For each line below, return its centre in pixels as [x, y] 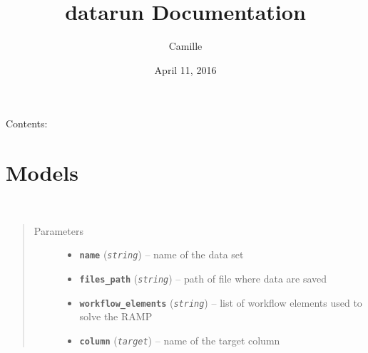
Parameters [58, 230]
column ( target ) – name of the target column [180, 340]
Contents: [27, 123]
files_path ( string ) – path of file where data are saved [203, 278]
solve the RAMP [116, 316]
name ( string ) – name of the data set [162, 254]
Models [42, 173]
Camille [185, 46]
